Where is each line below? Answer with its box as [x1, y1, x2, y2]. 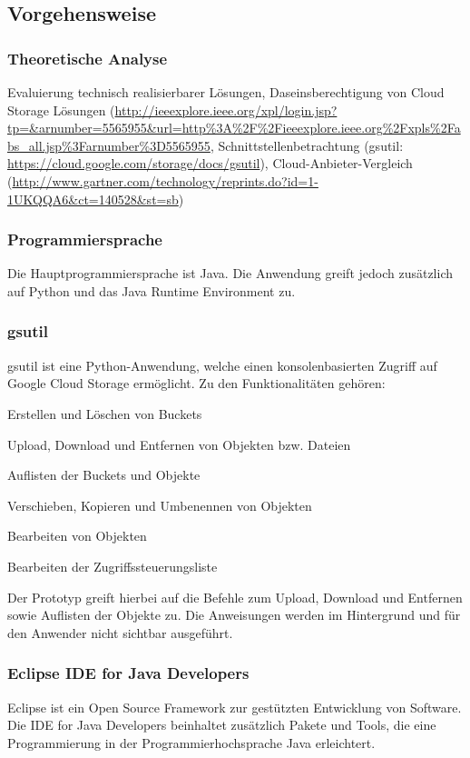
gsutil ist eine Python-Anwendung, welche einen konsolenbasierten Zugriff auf [7, 355, 437, 374]
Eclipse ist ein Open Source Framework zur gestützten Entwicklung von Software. [7, 697, 462, 716]
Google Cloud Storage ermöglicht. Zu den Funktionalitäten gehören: [7, 374, 386, 393]
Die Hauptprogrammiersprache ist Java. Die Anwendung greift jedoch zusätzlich [7, 264, 454, 283]
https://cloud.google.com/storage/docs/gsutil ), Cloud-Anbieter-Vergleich [7, 154, 413, 173]
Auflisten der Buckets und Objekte [7, 465, 201, 484]
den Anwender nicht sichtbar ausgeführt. [7, 623, 233, 642]
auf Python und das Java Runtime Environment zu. [7, 281, 296, 300]
